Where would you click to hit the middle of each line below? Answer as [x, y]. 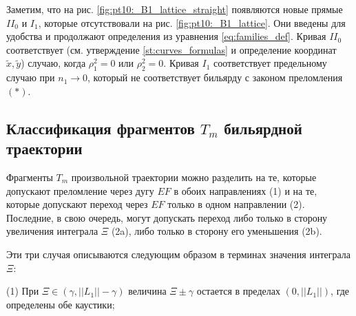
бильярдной [263, 128]
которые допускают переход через [77, 204]
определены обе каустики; [61, 304]
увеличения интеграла [52, 231]
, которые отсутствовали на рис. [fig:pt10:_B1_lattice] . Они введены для [192, 22]
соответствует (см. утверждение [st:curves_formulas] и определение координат [171, 49]
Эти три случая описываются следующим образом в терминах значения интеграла [179, 254]
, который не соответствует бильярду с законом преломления [215, 77]
